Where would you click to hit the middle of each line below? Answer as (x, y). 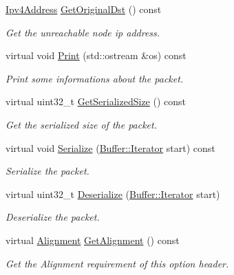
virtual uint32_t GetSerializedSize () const (96, 101)
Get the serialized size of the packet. (81, 124)
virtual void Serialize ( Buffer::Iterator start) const (110, 147)
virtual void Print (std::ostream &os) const (96, 55)
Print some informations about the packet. (95, 78)
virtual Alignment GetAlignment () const (93, 240)
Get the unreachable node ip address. (83, 32)
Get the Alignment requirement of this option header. (117, 263)
